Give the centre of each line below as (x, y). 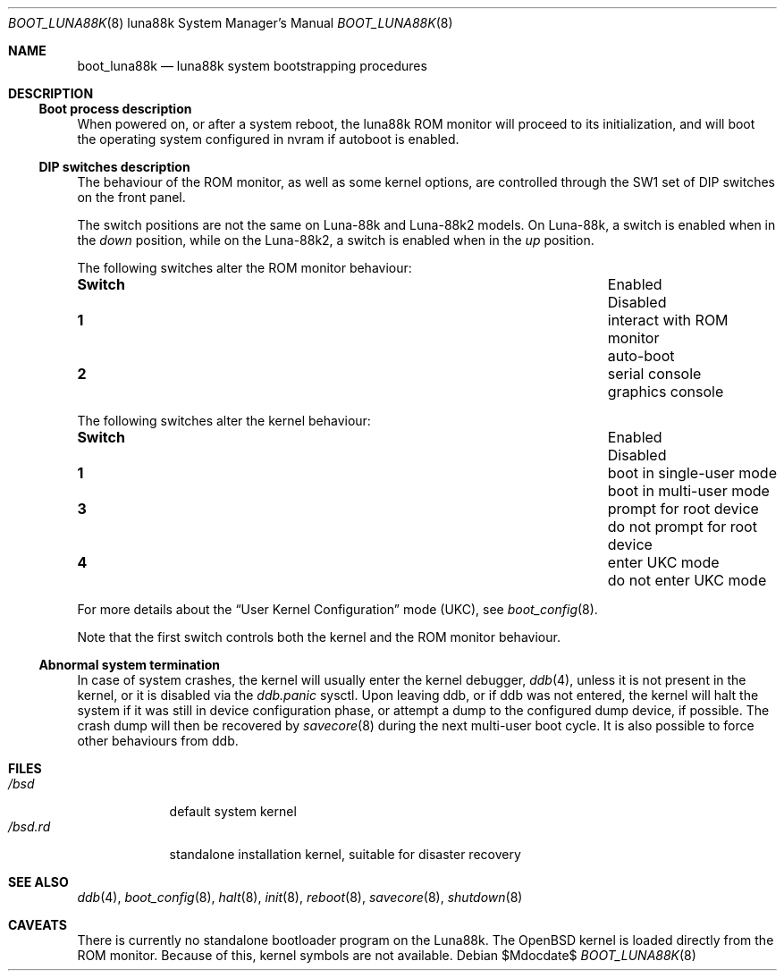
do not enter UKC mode (687, 580)
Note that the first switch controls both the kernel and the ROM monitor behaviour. (319, 637)
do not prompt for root (682, 527)
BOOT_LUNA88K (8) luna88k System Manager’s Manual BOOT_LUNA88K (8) (231, 23)
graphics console (666, 392)
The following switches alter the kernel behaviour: (224, 421)
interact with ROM (668, 320)
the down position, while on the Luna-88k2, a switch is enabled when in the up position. (336, 240)
